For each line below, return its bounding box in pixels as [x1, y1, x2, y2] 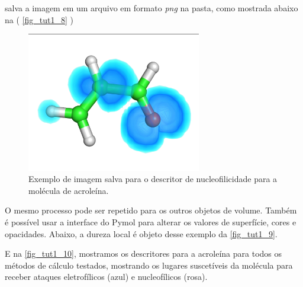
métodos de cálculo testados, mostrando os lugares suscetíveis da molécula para [5, 259, 293, 271]
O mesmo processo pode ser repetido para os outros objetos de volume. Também [5, 204, 297, 216]
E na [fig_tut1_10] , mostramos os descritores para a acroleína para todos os [5, 247, 282, 260]
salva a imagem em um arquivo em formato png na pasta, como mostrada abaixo [5, 2, 298, 14]
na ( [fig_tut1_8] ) [5, 13, 73, 25]
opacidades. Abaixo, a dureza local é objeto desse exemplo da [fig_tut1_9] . [5, 227, 278, 240]
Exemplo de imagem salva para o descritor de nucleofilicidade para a [28, 173, 278, 185]
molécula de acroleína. [28, 184, 109, 196]
